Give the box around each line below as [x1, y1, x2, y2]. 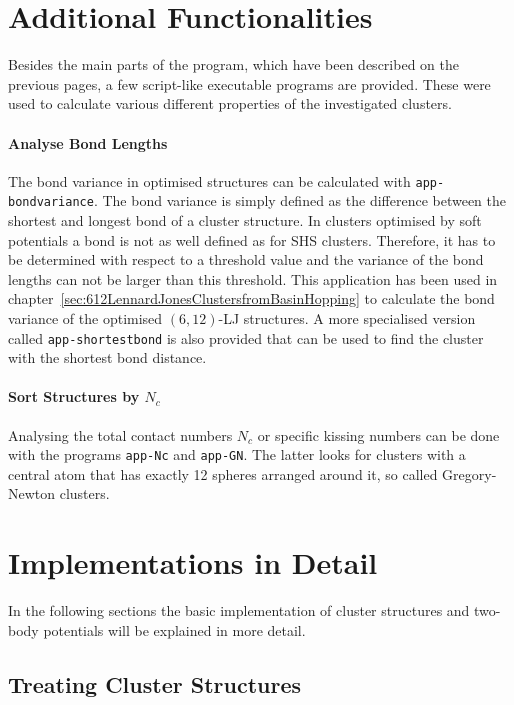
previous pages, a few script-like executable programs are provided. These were [8, 73, 491, 94]
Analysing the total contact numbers [8, 424, 233, 445]
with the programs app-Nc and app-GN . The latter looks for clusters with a [8, 444, 466, 465]
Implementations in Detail [8, 542, 378, 583]
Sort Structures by [8, 386, 140, 407]
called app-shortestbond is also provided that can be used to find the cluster [8, 327, 484, 348]
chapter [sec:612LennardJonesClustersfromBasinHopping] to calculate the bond [8, 288, 495, 309]
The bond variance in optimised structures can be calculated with [8, 170, 411, 191]
